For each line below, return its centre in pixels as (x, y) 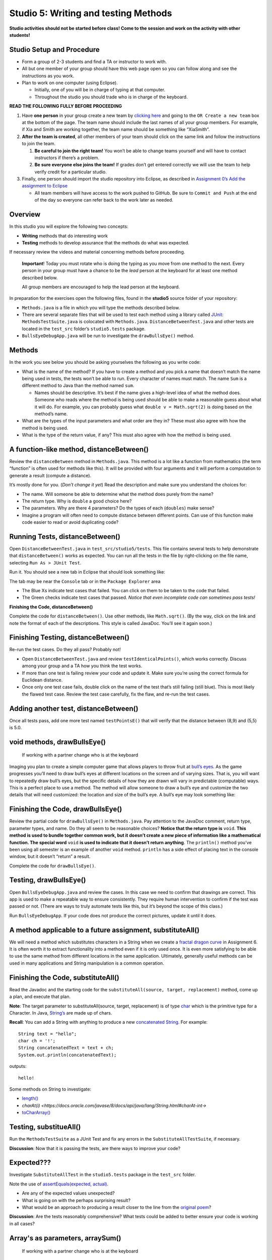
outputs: (18, 1066)
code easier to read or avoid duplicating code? (70, 522)
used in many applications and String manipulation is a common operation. (87, 963)
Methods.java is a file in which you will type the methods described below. (101, 307)
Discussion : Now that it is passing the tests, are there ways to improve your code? (95, 1148)
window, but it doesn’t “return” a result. (50, 856)
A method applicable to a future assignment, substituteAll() (105, 930)
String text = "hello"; (48, 1034)
